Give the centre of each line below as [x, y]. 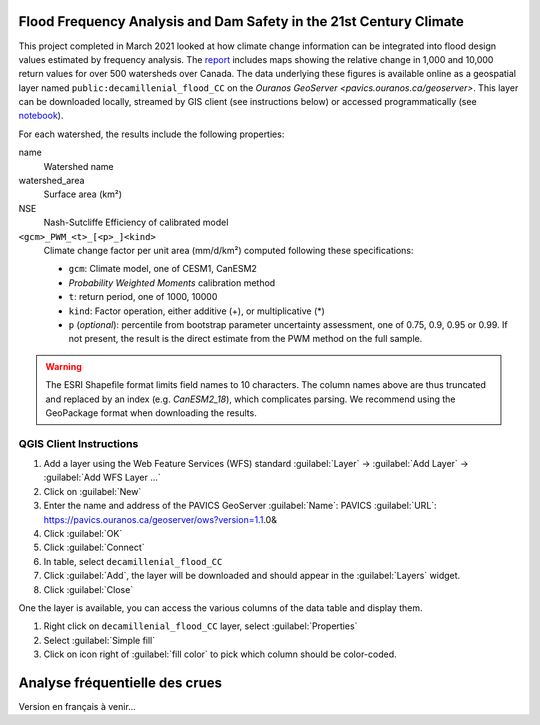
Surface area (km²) [83, 194]
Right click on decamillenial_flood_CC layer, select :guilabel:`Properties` [200, 626]
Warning [63, 366]
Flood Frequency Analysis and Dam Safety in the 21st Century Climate [241, 21]
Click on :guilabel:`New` [92, 491]
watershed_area [51, 181]
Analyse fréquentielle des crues [120, 682]
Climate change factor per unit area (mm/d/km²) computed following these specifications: [228, 250]
